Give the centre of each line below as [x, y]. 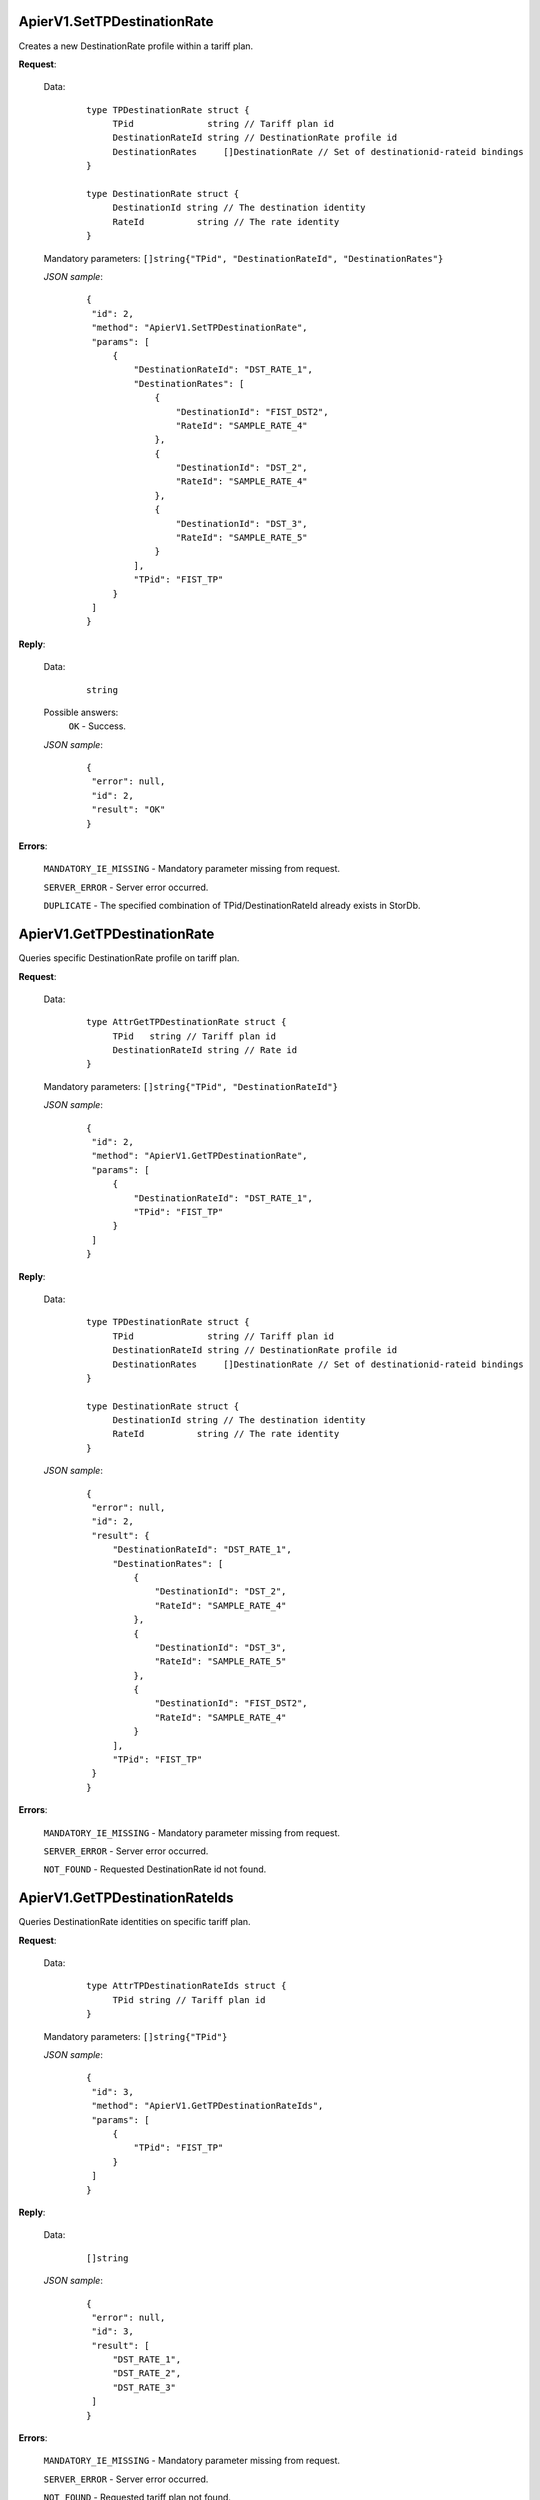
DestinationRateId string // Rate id [205, 1050]
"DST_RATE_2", [147, 2373]
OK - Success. [97, 726]
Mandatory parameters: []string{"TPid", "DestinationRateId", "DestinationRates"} [243, 258]
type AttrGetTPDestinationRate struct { [186, 1022]
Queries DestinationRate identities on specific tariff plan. [134, 1922]
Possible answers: [81, 712]
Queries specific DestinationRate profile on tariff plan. [129, 958]
